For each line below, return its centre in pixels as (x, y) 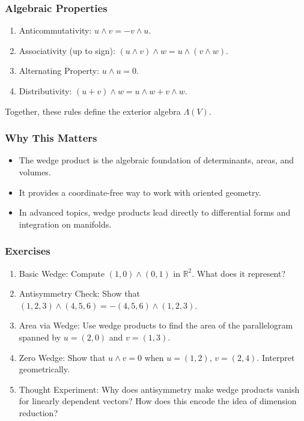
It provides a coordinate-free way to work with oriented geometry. (140, 192)
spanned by (40, 337)
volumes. (35, 172)
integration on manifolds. (65, 224)
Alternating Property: (59, 71)
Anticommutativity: (55, 30)
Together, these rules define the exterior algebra (93, 111)
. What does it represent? (239, 273)
